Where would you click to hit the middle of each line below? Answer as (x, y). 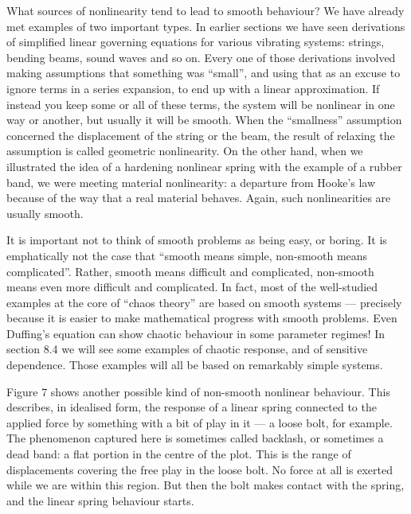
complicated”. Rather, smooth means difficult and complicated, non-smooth (190, 271)
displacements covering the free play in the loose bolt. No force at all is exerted (200, 469)
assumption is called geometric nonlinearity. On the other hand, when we (185, 151)
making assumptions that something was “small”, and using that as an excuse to (204, 73)
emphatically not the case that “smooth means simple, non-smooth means (187, 255)
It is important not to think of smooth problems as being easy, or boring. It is (197, 240)
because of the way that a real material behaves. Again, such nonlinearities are (199, 198)
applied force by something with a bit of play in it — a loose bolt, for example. (200, 422)
